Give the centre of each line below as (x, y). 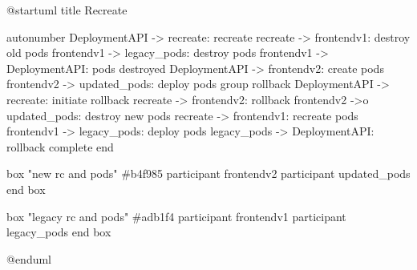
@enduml (29, 258)
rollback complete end (60, 146)
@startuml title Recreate (67, 10)
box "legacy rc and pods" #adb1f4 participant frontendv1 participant (176, 216)
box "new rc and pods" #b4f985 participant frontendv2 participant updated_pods (208, 173)
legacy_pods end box (59, 232)
